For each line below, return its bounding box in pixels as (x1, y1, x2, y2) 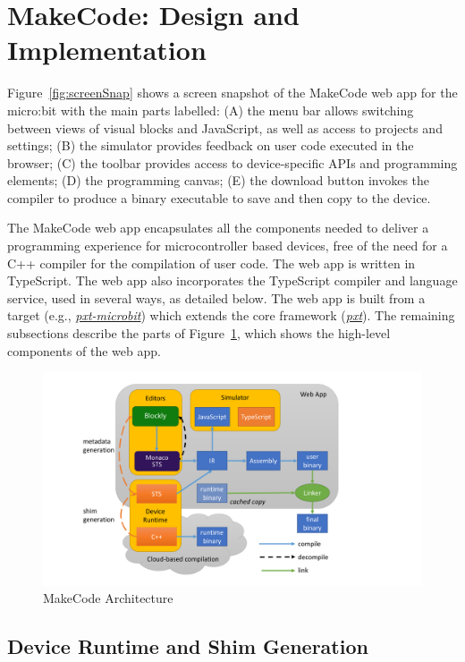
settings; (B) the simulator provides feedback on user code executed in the (7, 136, 414, 155)
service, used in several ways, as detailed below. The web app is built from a (7, 288, 426, 307)
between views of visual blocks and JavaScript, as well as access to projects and (7, 118, 443, 137)
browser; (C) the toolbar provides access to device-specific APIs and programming (7, 153, 458, 172)
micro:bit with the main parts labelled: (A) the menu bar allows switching (7, 100, 414, 119)
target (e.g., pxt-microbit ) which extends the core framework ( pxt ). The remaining (7, 306, 455, 325)
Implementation (7, 31, 207, 68)
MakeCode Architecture (43, 589, 173, 607)
